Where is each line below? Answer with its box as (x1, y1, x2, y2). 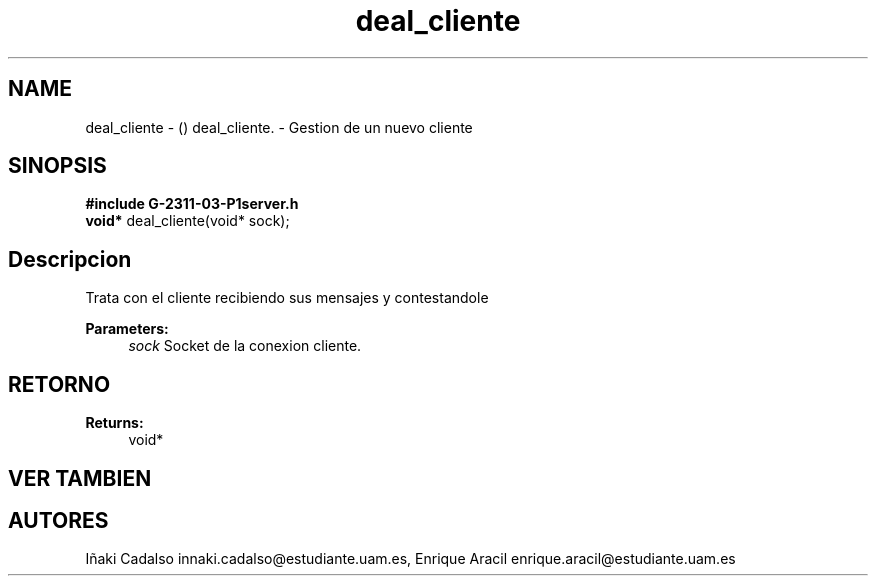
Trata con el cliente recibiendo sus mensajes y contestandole (85, 289, 489, 307)
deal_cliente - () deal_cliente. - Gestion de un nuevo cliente (85, 118, 473, 136)
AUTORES (8, 507, 109, 533)
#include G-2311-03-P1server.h (85, 195, 299, 213)
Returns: (85, 414, 144, 432)
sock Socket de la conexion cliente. (128, 337, 362, 355)
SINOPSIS (8, 153, 107, 179)
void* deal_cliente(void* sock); (85, 212, 290, 230)
